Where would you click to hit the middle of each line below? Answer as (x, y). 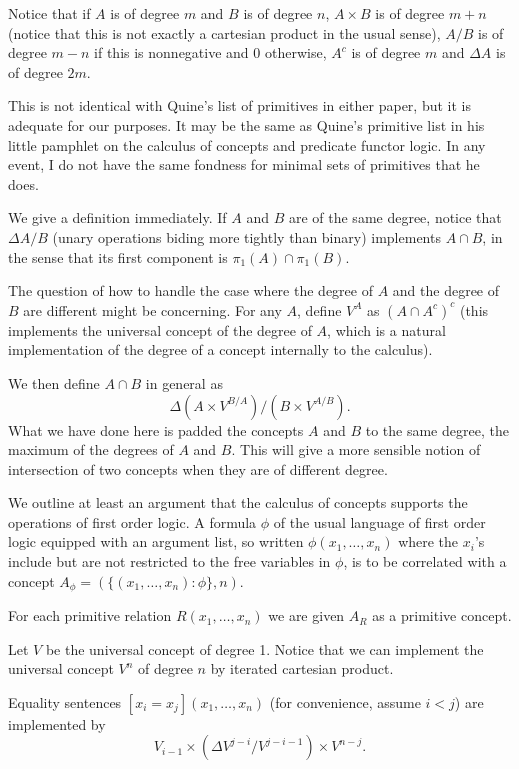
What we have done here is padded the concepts (156, 429)
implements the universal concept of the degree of (160, 329)
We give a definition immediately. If (117, 217)
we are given (306, 615)
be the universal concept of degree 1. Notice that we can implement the (264, 648)
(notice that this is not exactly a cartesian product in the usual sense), (224, 32)
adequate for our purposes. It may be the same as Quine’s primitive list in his (246, 124)
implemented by (57, 723)
